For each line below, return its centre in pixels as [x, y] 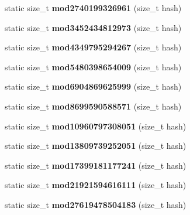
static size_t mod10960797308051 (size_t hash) [96, 126]
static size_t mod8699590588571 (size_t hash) [93, 106]
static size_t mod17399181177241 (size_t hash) [96, 165]
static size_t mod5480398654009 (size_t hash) [93, 66]
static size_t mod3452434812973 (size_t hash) [93, 27]
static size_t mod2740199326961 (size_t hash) [93, 8]
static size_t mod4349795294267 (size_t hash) [93, 47]
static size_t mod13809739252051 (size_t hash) [96, 146]
